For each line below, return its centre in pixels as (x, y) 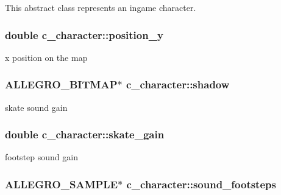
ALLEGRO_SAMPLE (62, 184)
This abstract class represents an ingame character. (101, 7)
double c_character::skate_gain (85, 134)
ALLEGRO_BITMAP (61, 84)
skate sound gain (36, 107)
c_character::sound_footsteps (201, 184)
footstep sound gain (41, 157)
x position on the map (46, 57)
